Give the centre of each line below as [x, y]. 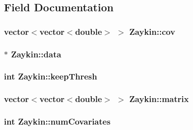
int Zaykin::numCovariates [57, 121]
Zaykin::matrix [159, 99]
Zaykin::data [36, 54]
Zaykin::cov [152, 31]
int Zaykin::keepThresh [51, 76]
